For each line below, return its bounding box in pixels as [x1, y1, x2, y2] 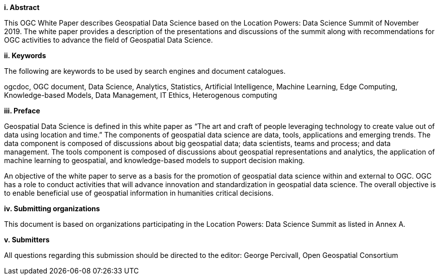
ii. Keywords [4, 51, 46, 60]
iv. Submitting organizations [4, 204, 100, 213]
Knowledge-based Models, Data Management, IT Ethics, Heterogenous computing [4, 91, 277, 99]
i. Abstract [4, 3, 40, 12]
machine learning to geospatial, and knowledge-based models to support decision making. [4, 156, 305, 165]
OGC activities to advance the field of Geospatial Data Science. [4, 36, 213, 44]
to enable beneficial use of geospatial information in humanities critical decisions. [4, 189, 274, 197]
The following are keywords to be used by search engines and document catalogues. [4, 67, 286, 75]
